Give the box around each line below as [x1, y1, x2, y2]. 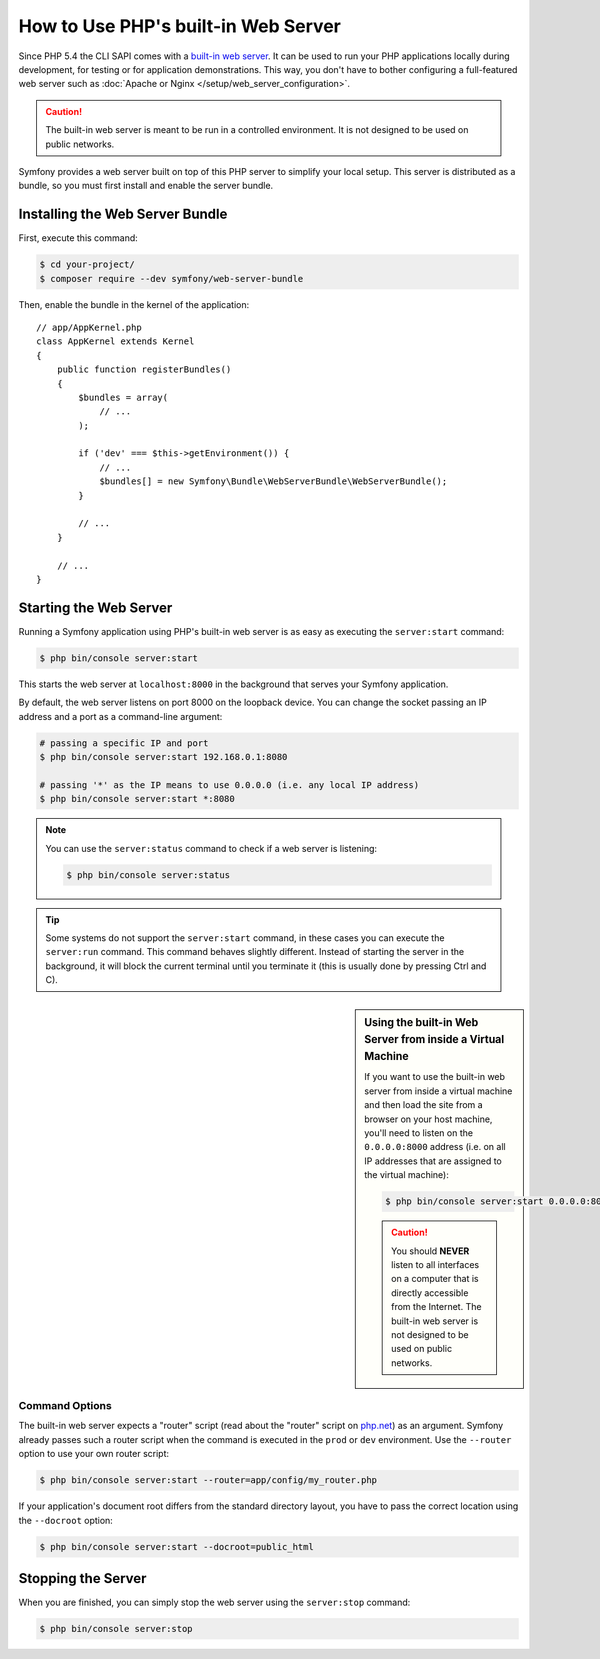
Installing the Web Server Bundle [18, 206, 228, 223]
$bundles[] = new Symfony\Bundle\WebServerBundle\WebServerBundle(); [99, 476, 448, 487]
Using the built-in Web [364, 1016, 479, 1030]
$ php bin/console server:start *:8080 [39, 793, 235, 805]
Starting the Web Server [18, 599, 173, 616]
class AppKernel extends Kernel [36, 336, 195, 347]
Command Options [18, 1399, 112, 1413]
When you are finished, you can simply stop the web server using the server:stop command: [18, 1596, 411, 1609]
